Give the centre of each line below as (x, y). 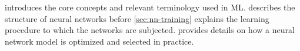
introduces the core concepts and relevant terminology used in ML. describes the (150, 7)
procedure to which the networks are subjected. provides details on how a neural (150, 30)
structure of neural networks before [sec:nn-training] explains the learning (137, 18)
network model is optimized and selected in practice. (99, 41)
